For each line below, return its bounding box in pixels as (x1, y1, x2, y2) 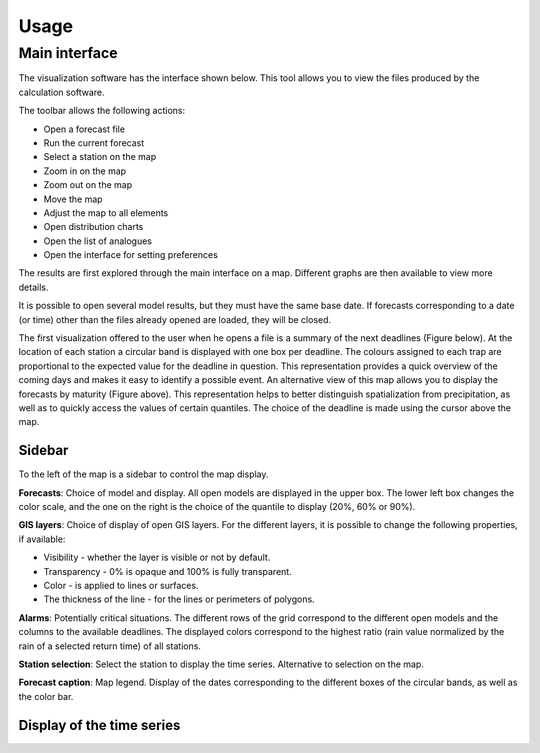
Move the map (43, 193, 104, 205)
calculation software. (18, 86, 105, 98)
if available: (18, 533, 66, 545)
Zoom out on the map (43, 179, 133, 191)
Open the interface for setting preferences (43, 249, 219, 261)
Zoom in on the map (43, 165, 127, 177)
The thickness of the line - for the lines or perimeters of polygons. (43, 593, 315, 605)
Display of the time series (18, 716, 181, 734)
